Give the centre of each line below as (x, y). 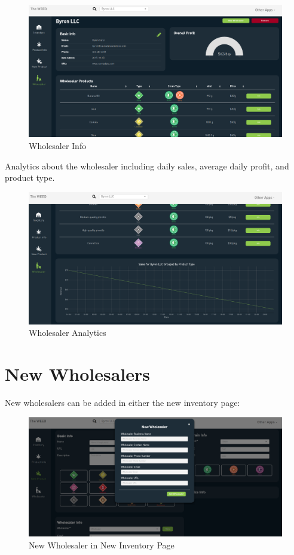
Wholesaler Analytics (68, 333)
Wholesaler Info (58, 145)
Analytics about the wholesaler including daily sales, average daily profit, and (147, 166)
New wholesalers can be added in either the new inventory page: (122, 403)
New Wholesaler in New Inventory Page (102, 545)
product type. (30, 178)
